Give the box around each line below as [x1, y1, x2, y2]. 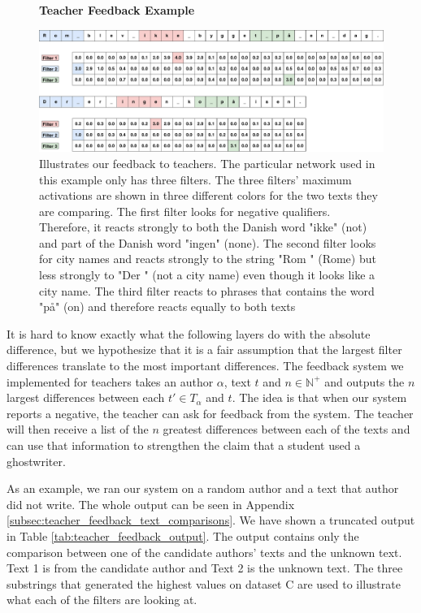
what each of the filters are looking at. [7, 591, 197, 608]
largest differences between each [7, 389, 165, 406]
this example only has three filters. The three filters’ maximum [39, 171, 352, 188]
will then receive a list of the [7, 421, 149, 438]
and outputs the [324, 373, 405, 390]
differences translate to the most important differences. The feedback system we [7, 357, 404, 374]
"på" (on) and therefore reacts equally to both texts [39, 298, 296, 315]
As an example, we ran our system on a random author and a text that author [7, 480, 399, 497]
